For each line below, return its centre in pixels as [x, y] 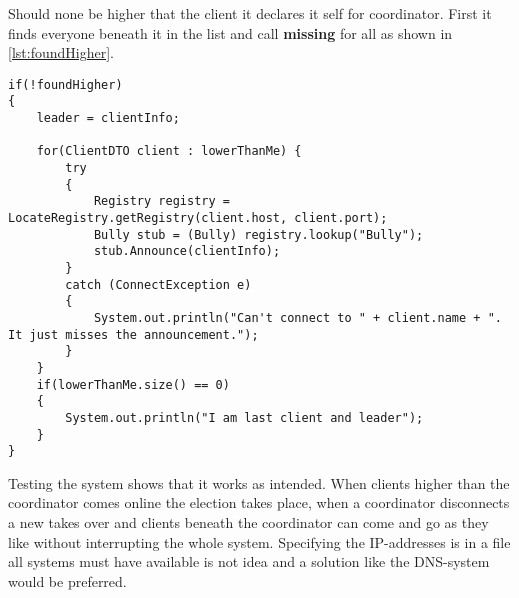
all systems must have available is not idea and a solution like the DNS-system [249, 561]
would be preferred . [67, 580]
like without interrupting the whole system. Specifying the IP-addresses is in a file [259, 541]
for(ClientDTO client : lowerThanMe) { [169, 151]
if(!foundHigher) [65, 84]
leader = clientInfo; [108, 118]
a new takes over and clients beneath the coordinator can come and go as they [248, 522]
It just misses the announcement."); [133, 334]
